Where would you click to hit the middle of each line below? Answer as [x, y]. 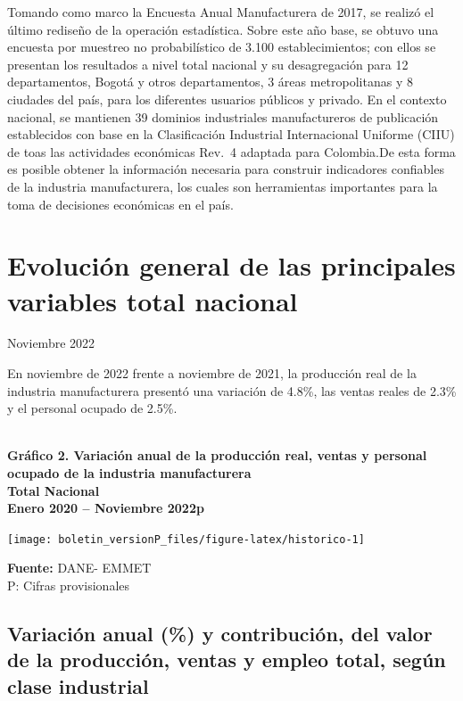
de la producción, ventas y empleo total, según [227, 660]
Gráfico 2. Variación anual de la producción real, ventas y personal [217, 455]
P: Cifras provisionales [69, 586]
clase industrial [78, 685]
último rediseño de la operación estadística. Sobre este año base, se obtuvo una [223, 29]
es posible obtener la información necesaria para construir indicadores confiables [226, 169]
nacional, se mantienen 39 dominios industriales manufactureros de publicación [223, 116]
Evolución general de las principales [231, 265]
